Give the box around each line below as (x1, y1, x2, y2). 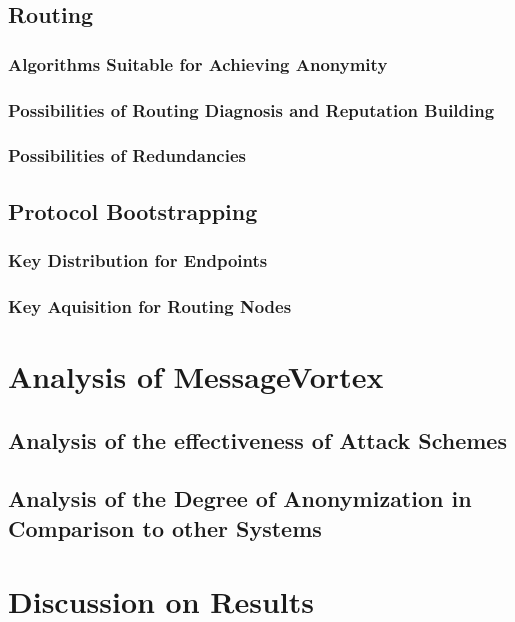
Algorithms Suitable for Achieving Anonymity (8, 51, 388, 76)
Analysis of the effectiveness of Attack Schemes (8, 424, 507, 455)
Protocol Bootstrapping (8, 195, 258, 226)
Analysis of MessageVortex (8, 355, 384, 396)
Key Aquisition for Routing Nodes (8, 293, 292, 318)
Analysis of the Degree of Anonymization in (8, 483, 472, 514)
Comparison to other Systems (8, 512, 322, 543)
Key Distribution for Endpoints (8, 248, 268, 273)
